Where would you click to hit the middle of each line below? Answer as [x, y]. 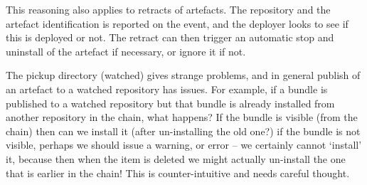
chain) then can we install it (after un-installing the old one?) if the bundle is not [183, 131]
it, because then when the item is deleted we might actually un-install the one [176, 158]
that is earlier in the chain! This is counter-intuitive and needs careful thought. [178, 173]
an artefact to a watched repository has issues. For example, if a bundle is [167, 89]
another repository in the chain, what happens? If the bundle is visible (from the [182, 117]
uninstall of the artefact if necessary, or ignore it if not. [126, 51]
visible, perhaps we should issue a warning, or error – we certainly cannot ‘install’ [184, 145]
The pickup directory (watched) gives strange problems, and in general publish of [183, 75]
